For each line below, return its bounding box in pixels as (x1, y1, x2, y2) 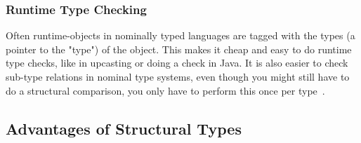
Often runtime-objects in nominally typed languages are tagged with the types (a (6, 28, 355, 43)
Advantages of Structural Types (6, 117, 242, 139)
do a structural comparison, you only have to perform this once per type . (6, 83, 325, 97)
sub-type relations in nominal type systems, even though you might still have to (6, 69, 350, 83)
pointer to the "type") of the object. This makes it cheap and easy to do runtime (6, 41, 352, 56)
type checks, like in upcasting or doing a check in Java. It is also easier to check (6, 55, 348, 70)
